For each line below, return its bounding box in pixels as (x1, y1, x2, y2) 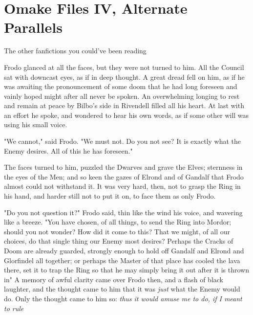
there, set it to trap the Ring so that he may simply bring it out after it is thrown (4, 265, 249, 275)
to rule (4, 303, 24, 313)
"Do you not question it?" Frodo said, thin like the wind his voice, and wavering (4, 207, 243, 217)
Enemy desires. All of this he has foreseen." (4, 145, 133, 156)
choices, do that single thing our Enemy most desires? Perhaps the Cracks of (4, 236, 233, 246)
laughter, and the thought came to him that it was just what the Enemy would (4, 284, 240, 294)
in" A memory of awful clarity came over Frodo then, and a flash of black (4, 274, 223, 284)
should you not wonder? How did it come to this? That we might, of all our (4, 226, 230, 236)
